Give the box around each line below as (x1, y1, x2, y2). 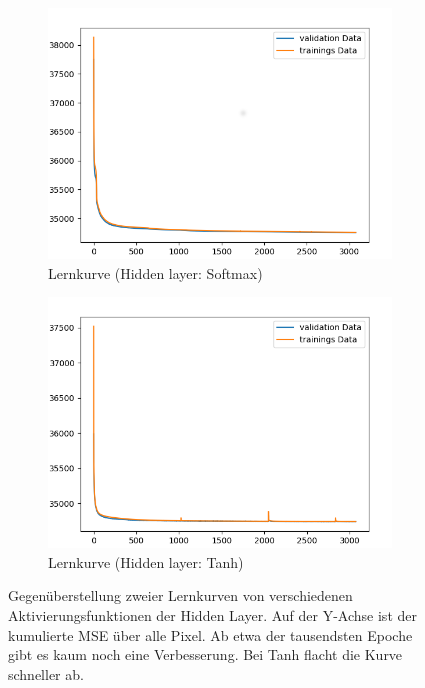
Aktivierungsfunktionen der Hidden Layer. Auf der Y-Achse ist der (8, 605, 417, 625)
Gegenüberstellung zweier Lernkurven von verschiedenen (8, 585, 353, 606)
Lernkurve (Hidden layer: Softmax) (48, 262, 263, 283)
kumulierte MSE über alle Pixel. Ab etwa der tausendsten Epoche (8, 624, 413, 645)
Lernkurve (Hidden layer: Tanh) (48, 551, 244, 572)
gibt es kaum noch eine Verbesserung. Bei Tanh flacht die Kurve (8, 644, 403, 665)
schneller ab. (8, 663, 84, 684)
